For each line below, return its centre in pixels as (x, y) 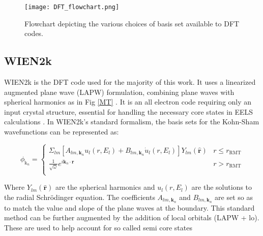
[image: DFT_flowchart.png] (72, 7)
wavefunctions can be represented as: (62, 132)
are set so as (234, 197)
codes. (34, 33)
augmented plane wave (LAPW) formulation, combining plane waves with (119, 92)
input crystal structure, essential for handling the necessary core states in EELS (129, 111)
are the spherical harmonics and (105, 187)
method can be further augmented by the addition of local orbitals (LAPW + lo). (132, 217)
